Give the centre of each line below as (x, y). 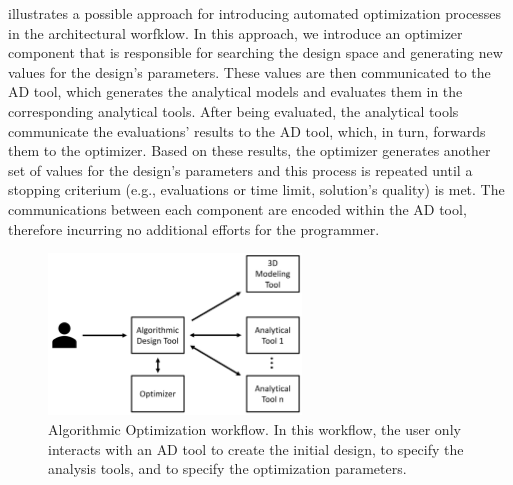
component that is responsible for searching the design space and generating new (255, 52)
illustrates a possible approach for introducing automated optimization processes (255, 13)
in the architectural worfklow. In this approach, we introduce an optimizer (235, 32)
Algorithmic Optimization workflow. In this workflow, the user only (254, 428)
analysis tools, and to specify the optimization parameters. (227, 468)
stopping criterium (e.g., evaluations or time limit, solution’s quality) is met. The (256, 189)
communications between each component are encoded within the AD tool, (237, 208)
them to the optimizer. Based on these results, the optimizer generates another (249, 150)
